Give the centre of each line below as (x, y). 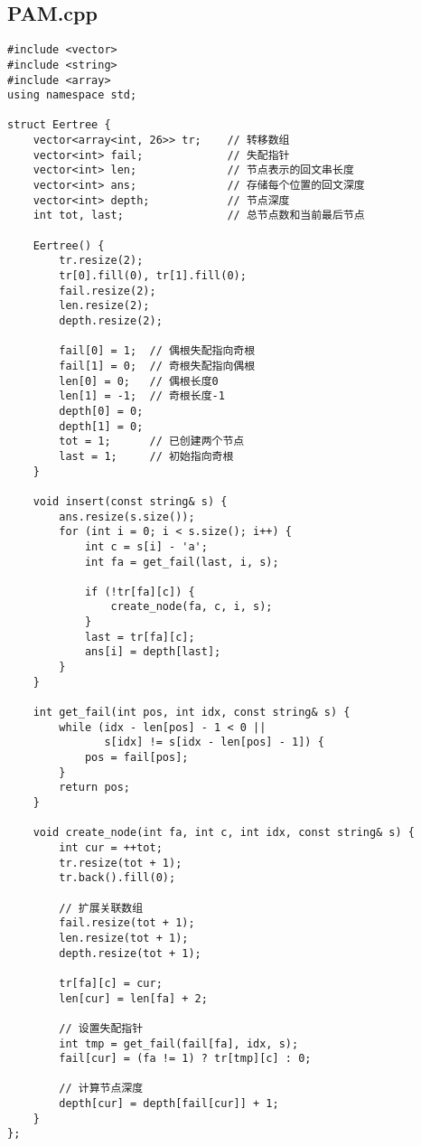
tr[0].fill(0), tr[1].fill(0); (153, 276)
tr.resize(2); (101, 261)
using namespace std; (72, 95)
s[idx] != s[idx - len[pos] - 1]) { (214, 742)
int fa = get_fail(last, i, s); (182, 562)
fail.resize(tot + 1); (127, 923)
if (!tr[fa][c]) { (140, 592)
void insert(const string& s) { (130, 501)
